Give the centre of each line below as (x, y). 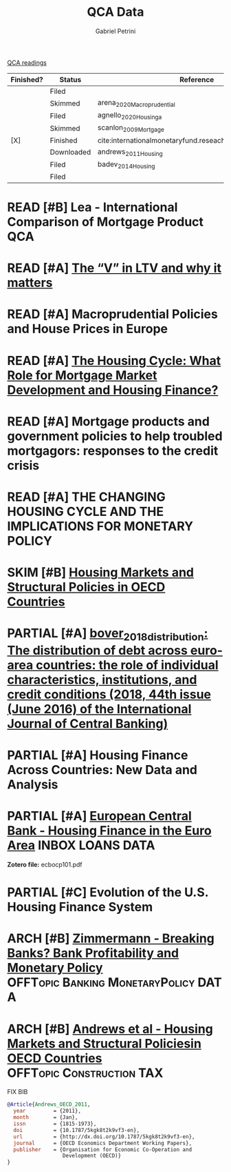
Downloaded (70, 152)
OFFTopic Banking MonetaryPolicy (101, 983)
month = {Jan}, (46, 1118)
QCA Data (115, 12)
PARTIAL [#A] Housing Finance (98, 755)
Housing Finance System (80, 907)
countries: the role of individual (127, 665)
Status (70, 79)
